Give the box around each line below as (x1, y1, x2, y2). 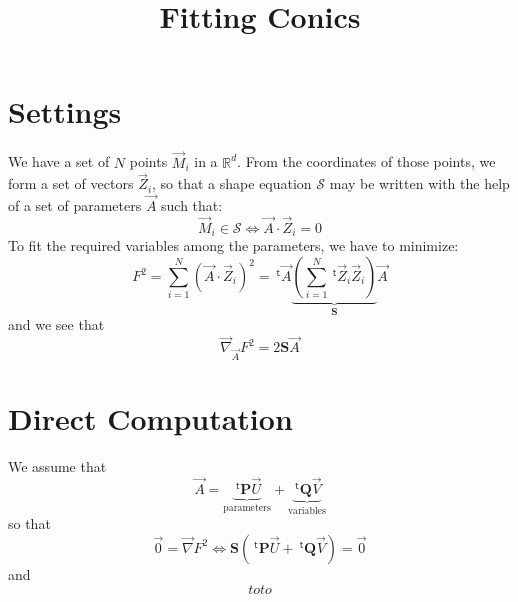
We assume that (8, 456, 107, 477)
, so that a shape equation (152, 173, 312, 194)
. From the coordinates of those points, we (237, 151, 496, 172)
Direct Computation (8, 398, 293, 439)
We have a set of (8, 151, 110, 172)
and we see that (8, 314, 105, 335)
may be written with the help (329, 173, 510, 194)
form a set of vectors (8, 173, 134, 194)
